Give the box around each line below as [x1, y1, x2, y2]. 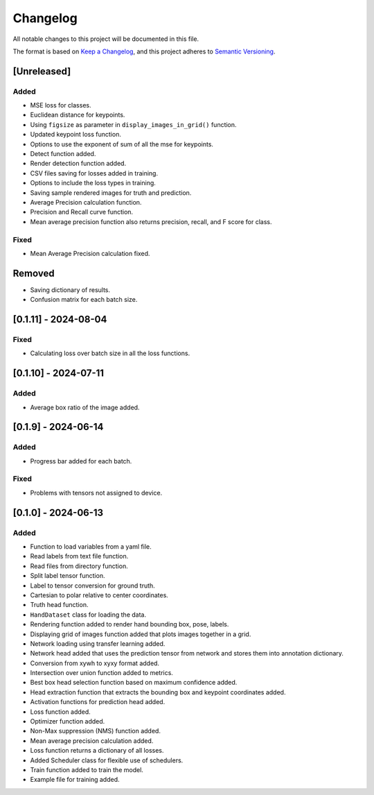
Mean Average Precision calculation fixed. [30, 249, 150, 257]
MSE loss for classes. [30, 101, 91, 110]
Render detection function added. [30, 160, 127, 168]
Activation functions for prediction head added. [30, 698, 166, 706]
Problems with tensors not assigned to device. [30, 488, 163, 497]
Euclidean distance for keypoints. [30, 111, 125, 119]
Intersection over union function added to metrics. [30, 669, 173, 677]
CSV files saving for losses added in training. [30, 169, 159, 177]
